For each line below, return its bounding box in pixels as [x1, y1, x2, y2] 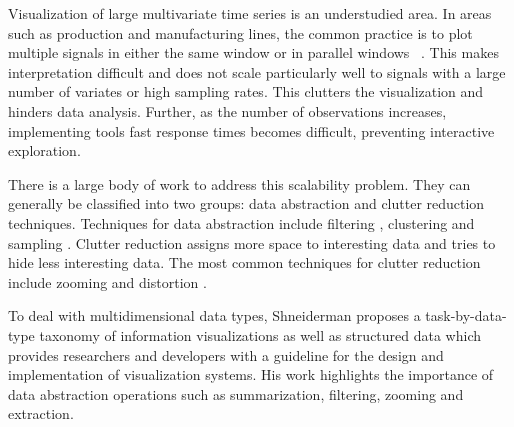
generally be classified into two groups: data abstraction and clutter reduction [8, 193, 485, 214]
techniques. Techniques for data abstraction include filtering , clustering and [8, 212, 475, 233]
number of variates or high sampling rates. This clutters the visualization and [8, 81, 484, 102]
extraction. [8, 403, 74, 424]
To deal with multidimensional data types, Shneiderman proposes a [8, 305, 421, 326]
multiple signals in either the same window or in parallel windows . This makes [8, 42, 499, 63]
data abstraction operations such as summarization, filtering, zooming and [8, 383, 464, 404]
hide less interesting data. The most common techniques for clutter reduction [8, 252, 481, 273]
